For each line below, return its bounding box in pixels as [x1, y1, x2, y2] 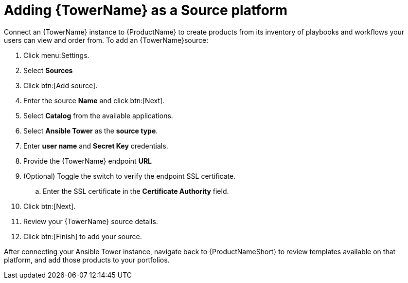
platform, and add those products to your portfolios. [4, 255, 170, 264]
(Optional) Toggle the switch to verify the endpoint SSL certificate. [23, 171, 236, 180]
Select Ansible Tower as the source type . [23, 126, 158, 135]
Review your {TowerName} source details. [23, 217, 158, 226]
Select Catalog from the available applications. [23, 111, 173, 120]
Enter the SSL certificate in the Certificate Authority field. [43, 187, 229, 195]
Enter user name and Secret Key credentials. [23, 141, 168, 150]
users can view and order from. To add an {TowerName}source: [4, 36, 209, 44]
